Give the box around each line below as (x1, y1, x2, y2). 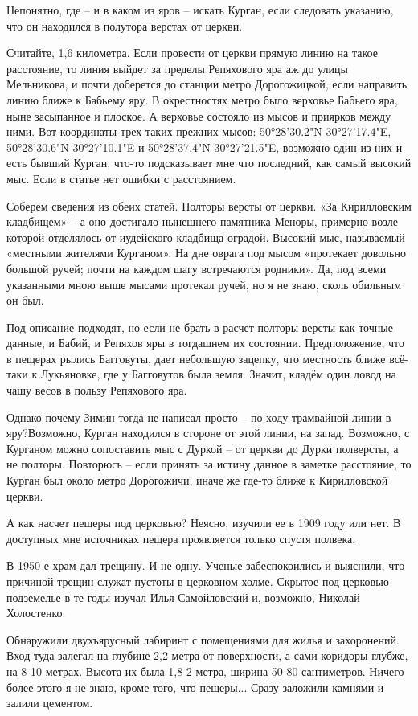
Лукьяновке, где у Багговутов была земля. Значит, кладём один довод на (40, 366, 396, 383)
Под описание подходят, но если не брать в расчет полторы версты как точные (6, 318, 393, 335)
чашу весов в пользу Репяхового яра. (6, 382, 187, 399)
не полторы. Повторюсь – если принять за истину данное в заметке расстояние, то (6, 456, 412, 473)
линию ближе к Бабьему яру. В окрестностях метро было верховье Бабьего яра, (6, 91, 398, 108)
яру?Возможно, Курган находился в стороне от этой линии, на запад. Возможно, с (6, 424, 410, 441)
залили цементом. (6, 694, 93, 711)
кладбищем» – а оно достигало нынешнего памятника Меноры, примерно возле (6, 213, 398, 230)
